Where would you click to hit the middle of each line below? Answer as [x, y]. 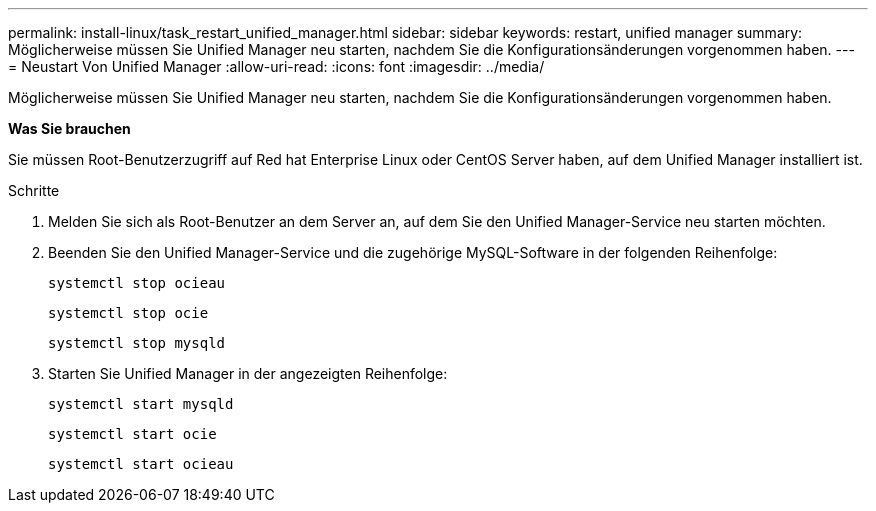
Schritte [34, 190]
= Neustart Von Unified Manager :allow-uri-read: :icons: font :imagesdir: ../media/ [276, 66]
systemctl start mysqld [141, 404]
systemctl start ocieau [141, 464]
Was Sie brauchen [69, 128]
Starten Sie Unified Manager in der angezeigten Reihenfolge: [248, 373]
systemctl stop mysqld [137, 343]
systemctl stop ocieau [137, 283]
